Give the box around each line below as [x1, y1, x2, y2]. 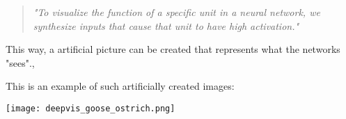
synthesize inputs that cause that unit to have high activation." [33, 18, 299, 33]
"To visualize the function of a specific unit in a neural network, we [33, 5, 320, 19]
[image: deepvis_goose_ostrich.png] [6, 103, 175, 113]
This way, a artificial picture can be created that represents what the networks [6, 42, 340, 56]
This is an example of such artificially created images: [6, 79, 235, 93]
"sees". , [6, 55, 35, 70]
